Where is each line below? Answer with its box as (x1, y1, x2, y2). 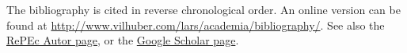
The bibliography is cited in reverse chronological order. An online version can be (6, 2, 401, 17)
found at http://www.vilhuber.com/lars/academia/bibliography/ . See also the (6, 16, 385, 33)
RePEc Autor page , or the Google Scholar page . (6, 32, 239, 48)
